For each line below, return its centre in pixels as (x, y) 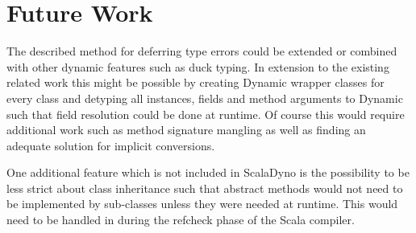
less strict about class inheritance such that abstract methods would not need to (205, 188)
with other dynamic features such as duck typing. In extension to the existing (198, 66)
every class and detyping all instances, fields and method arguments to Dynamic (205, 98)
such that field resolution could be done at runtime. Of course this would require (206, 114)
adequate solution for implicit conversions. (111, 145)
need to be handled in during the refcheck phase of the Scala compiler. (181, 220)
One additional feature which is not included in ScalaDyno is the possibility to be (208, 172)
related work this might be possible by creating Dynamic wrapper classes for (196, 82)
